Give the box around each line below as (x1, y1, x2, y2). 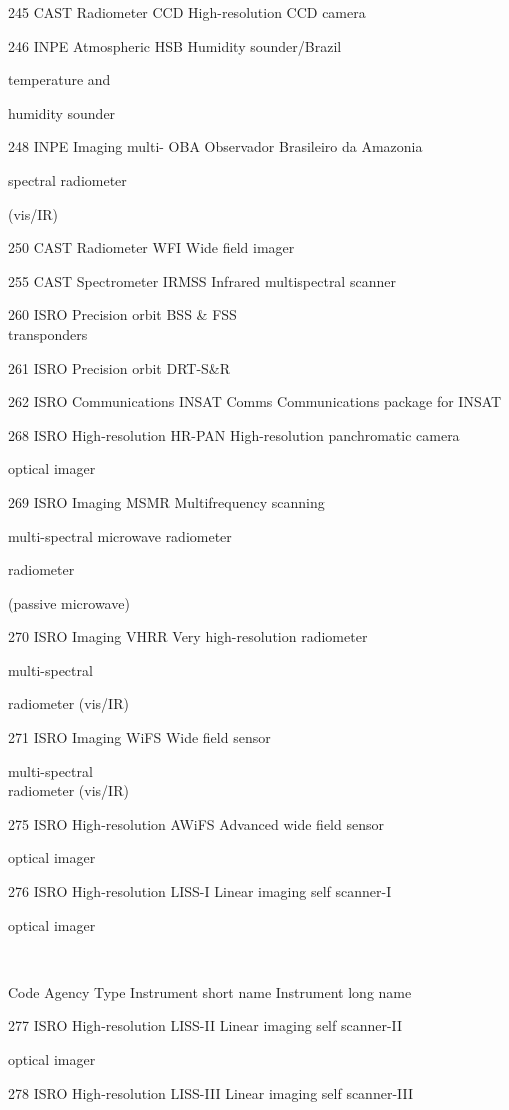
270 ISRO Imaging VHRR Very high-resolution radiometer (8, 626, 368, 647)
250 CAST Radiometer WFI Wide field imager (8, 237, 295, 258)
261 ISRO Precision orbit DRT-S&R (8, 357, 231, 378)
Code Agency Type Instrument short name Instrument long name (8, 981, 412, 1002)
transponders (8, 323, 88, 344)
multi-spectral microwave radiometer (8, 525, 232, 546)
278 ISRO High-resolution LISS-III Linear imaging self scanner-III (8, 1082, 413, 1103)
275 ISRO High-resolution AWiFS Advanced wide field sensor (8, 813, 384, 834)
